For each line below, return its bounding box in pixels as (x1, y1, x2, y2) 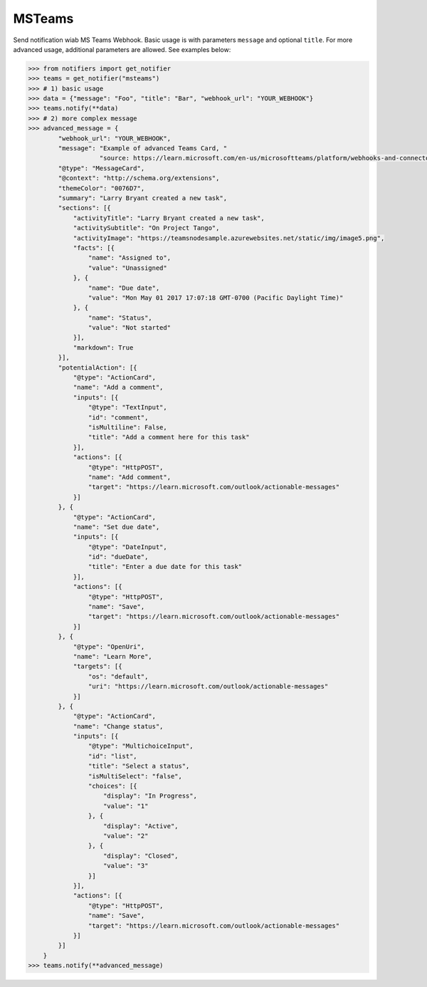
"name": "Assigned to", (88, 254, 171, 262)
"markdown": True (73, 343, 134, 352)
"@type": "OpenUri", (73, 642, 145, 651)
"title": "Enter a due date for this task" (88, 563, 243, 571)
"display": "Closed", (103, 852, 179, 860)
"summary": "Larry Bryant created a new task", (58, 194, 228, 202)
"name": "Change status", (73, 722, 164, 730)
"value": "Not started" (88, 324, 171, 332)
